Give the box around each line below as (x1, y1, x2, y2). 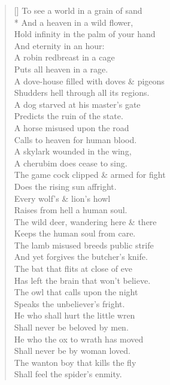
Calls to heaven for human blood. (14, 133, 137, 145)
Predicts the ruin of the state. (14, 110, 123, 122)
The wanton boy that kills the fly (14, 356, 136, 368)
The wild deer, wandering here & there (14, 215, 157, 228)
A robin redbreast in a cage (14, 51, 115, 63)
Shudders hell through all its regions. (14, 86, 150, 99)
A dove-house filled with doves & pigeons (14, 74, 165, 87)
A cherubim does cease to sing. (14, 156, 127, 169)
